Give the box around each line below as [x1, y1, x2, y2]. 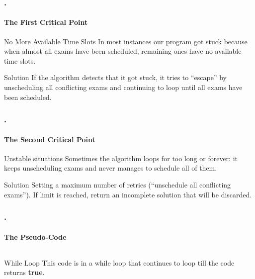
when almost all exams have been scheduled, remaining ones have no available [4, 46, 242, 56]
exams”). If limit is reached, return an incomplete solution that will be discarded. [4, 189, 252, 199]
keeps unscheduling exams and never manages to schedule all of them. [4, 163, 217, 173]
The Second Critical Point [4, 134, 95, 144]
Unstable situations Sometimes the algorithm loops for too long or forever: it [4, 153, 238, 163]
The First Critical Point [4, 17, 88, 27]
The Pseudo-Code [4, 231, 67, 242]
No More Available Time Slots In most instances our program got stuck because [4, 36, 248, 46]
